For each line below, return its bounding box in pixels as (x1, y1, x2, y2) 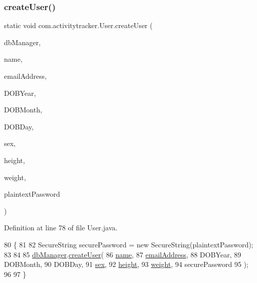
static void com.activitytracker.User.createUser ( (4, 20, 153, 31)
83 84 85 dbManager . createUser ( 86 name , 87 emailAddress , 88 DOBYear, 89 (4, 249, 241, 259)
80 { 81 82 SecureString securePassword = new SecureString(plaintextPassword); (4, 239, 253, 249)
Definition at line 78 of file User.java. (4, 222, 117, 233)
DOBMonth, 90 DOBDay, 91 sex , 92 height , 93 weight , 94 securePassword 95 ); (4, 259, 248, 269)
